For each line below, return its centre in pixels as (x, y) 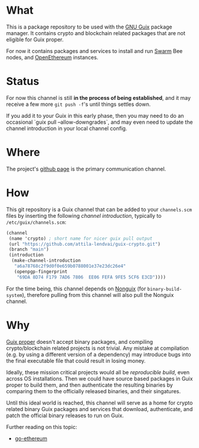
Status (23, 82)
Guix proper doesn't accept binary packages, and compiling (80, 342)
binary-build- (165, 289)
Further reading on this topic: (42, 427)
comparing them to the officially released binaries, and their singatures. (94, 391)
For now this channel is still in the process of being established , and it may (99, 98)
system (14, 295)
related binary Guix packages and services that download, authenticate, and (99, 409)
